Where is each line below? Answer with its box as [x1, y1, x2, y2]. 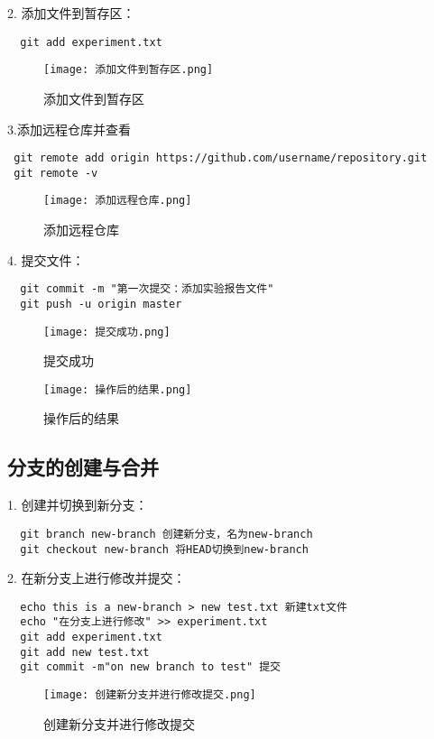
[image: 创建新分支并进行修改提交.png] [43, 688, 256, 702]
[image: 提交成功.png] [43, 325, 171, 338]
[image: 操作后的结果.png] [43, 383, 192, 396]
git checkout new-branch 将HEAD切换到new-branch [20, 542, 309, 556]
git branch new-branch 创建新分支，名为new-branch [20, 527, 313, 540]
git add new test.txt [20, 645, 150, 659]
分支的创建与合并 [7, 453, 159, 481]
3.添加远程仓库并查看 [7, 119, 131, 138]
